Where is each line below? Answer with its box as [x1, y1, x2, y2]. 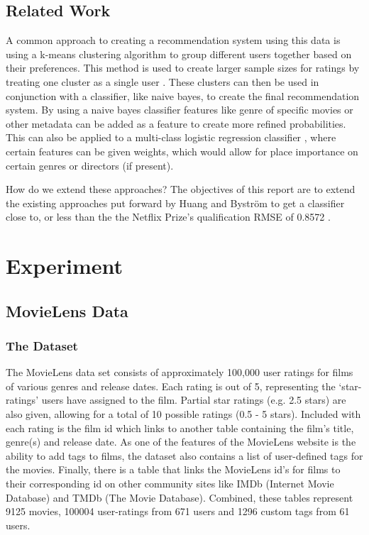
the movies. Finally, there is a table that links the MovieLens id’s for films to [6, 462, 341, 477]
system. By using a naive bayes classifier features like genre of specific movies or [6, 102, 353, 117]
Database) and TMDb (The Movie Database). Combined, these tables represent [6, 490, 353, 504]
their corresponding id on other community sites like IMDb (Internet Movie [6, 476, 334, 491]
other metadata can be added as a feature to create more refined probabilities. [6, 116, 346, 131]
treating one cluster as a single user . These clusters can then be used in [6, 74, 319, 89]
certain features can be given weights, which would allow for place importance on [6, 143, 358, 158]
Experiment [6, 251, 123, 280]
